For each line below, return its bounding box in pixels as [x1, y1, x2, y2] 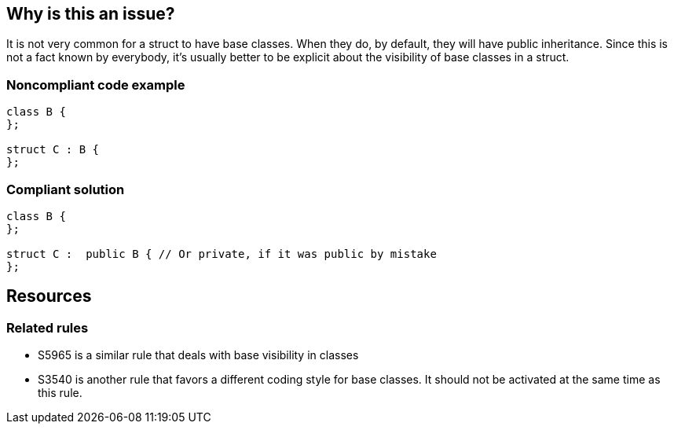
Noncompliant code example [6, 76, 185, 93]
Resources [6, 286, 92, 307]
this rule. [38, 386, 82, 400]
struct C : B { [6, 143, 100, 156]
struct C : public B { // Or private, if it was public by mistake [6, 247, 437, 260]
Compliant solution [6, 181, 125, 197]
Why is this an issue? [6, 4, 175, 24]
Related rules [6, 319, 89, 336]
